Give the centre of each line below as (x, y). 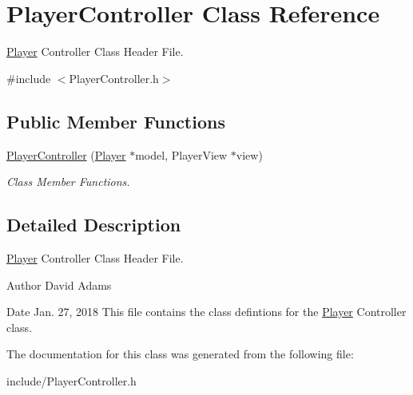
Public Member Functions (116, 121)
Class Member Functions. (68, 182)
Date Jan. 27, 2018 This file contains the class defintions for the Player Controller (206, 312)
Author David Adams (59, 284)
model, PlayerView (181, 154)
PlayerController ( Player (66, 154)
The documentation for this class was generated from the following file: (180, 354)
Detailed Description (94, 225)
